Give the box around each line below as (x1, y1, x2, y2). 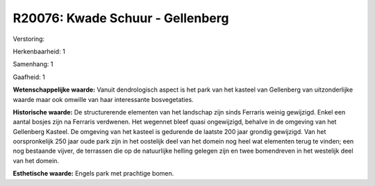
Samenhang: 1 (12, 60, 53, 69)
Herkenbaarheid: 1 (12, 47, 65, 56)
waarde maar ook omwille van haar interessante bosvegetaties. (12, 95, 194, 103)
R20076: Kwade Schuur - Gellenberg (12, 10, 229, 26)
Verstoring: (12, 35, 45, 43)
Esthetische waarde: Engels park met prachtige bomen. (12, 169, 174, 178)
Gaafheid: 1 (12, 73, 45, 81)
